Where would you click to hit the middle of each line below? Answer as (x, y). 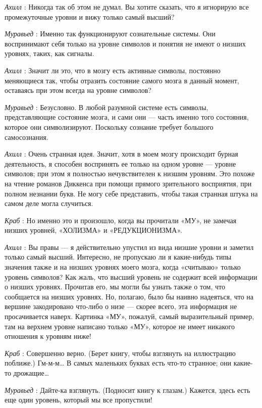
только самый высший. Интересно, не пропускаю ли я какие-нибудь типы (118, 257)
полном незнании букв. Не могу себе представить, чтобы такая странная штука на (131, 193)
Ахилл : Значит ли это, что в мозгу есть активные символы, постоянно (113, 70)
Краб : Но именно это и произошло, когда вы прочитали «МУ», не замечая (121, 220)
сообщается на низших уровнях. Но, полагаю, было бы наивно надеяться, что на (129, 296)
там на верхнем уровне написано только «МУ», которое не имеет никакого (120, 326)
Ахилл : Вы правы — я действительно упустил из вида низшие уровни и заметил (129, 247)
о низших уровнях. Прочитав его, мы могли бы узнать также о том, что (115, 287)
